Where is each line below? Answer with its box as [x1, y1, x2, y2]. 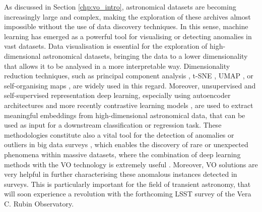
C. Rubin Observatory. [4, 198, 74, 208]
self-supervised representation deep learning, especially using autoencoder [4, 90, 231, 100]
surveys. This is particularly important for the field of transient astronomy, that [4, 178, 251, 189]
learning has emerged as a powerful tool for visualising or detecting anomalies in [4, 31, 252, 41]
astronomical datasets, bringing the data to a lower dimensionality [43, 50, 248, 61]
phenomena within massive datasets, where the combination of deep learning [4, 149, 241, 159]
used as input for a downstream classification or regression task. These [4, 120, 222, 130]
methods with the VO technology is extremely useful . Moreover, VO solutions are [4, 159, 258, 169]
